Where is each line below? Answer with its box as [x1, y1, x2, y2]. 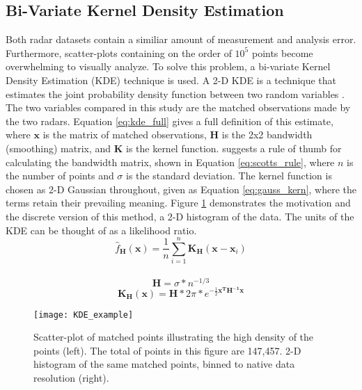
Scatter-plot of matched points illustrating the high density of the [33, 330, 314, 344]
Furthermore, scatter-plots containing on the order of [6, 45, 232, 60]
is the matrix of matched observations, [42, 127, 207, 142]
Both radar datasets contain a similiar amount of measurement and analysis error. [6, 32, 356, 47]
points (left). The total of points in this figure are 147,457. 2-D [33, 343, 301, 357]
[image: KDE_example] [33, 309, 134, 320]
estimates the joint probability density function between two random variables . [6, 86, 345, 101]
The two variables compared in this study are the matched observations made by [6, 100, 351, 115]
